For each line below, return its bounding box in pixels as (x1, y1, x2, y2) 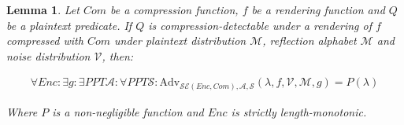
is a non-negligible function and (52, 103, 204, 119)
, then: (102, 47, 134, 64)
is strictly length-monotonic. (231, 103, 367, 119)
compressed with (6, 32, 83, 49)
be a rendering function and (251, 2, 385, 17)
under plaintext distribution (113, 32, 246, 49)
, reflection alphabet (262, 32, 357, 49)
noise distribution (6, 47, 91, 64)
